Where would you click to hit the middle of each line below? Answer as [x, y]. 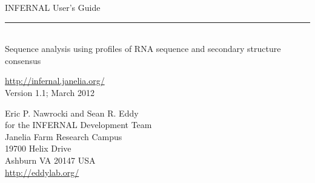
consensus [23, 60]
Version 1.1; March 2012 [50, 92]
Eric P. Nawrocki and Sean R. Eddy [72, 113]
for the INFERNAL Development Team [78, 125]
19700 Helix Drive [38, 148]
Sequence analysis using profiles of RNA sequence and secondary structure [143, 49]
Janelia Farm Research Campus [64, 136]
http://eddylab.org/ [42, 172]
